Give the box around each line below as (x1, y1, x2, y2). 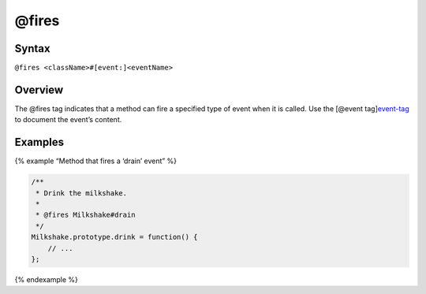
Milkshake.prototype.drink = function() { (31, 233, 198, 242)
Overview (14, 83, 64, 96)
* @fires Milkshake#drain (35, 210, 136, 220)
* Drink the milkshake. (35, 188, 128, 197)
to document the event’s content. (14, 115, 122, 125)
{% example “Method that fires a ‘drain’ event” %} (14, 156, 177, 166)
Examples (14, 136, 65, 149)
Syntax (14, 42, 50, 55)
